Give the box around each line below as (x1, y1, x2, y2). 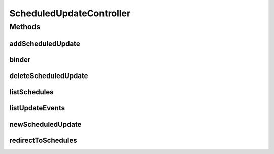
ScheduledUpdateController (9, 8, 131, 19)
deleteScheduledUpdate (9, 71, 88, 80)
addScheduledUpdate (9, 39, 81, 48)
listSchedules (9, 88, 54, 96)
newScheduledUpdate (9, 120, 82, 129)
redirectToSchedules (9, 136, 77, 144)
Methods (9, 22, 41, 31)
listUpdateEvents (9, 104, 65, 112)
